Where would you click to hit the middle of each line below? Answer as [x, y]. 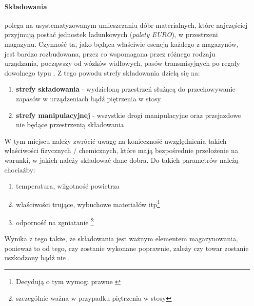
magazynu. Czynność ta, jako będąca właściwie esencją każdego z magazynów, [121, 44]
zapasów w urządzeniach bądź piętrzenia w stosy [88, 98]
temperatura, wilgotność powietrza [68, 186]
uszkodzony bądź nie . [37, 258]
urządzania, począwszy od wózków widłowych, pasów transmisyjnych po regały [122, 63]
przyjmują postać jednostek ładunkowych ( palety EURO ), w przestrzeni [111, 34]
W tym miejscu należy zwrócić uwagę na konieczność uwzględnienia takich [116, 141]
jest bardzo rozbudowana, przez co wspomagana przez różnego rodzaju [110, 53]
